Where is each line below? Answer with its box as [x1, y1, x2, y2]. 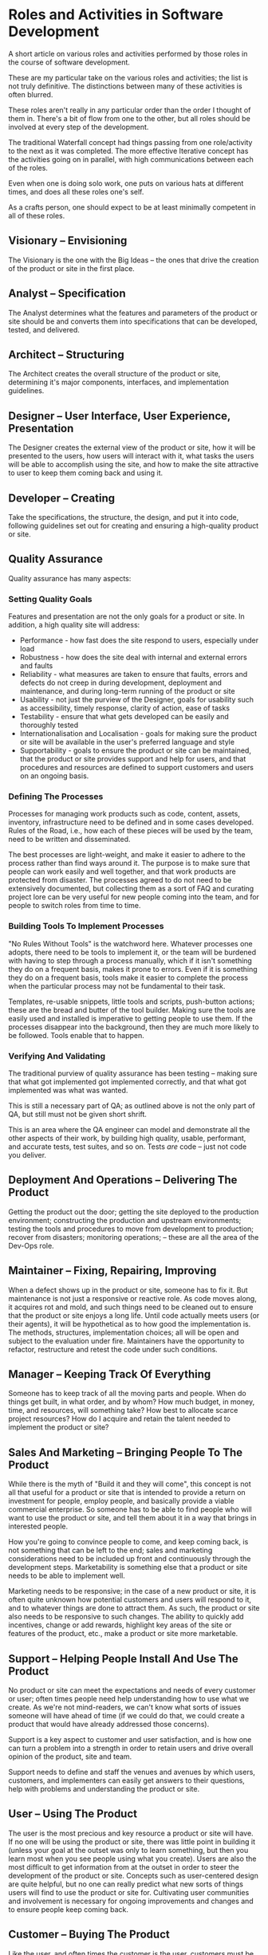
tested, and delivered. [8, 325, 80, 334]
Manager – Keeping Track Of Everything [8, 1367, 211, 1381]
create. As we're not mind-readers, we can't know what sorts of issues [8, 1702, 242, 1712]
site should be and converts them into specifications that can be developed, [8, 317, 258, 326]
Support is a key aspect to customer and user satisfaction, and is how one [8, 1735, 252, 1745]
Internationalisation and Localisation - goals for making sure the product [19, 729, 258, 738]
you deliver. [8, 1151, 46, 1159]
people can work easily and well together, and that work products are [8, 867, 237, 876]
